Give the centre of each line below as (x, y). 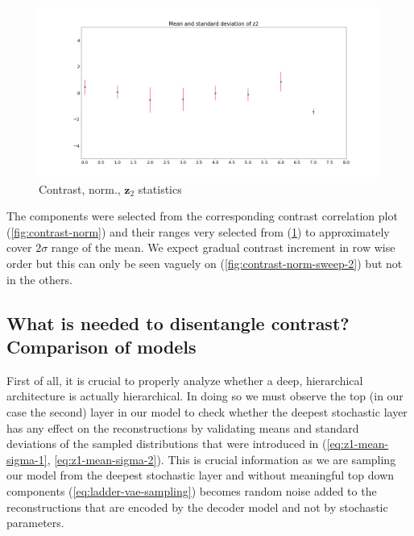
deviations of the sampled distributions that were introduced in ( (167, 444)
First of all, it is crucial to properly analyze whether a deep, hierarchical (185, 380)
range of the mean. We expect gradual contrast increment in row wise (223, 247)
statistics (160, 188)
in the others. (39, 279)
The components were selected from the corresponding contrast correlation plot (202, 216)
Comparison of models (101, 346)
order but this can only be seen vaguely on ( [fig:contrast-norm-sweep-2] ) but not (205, 263)
